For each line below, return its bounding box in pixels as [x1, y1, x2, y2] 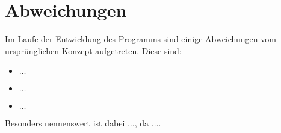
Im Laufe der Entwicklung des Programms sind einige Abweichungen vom [5, 32, 276, 45]
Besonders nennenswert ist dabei [5, 117, 125, 129]
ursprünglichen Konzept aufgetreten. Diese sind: [5, 44, 182, 57]
